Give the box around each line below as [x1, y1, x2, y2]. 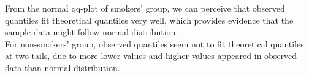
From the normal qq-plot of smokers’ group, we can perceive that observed [5, 2, 285, 14]
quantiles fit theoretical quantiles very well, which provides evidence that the [5, 13, 294, 26]
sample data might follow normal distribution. [5, 26, 178, 38]
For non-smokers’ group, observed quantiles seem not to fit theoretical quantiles [5, 37, 304, 50]
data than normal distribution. [5, 61, 120, 74]
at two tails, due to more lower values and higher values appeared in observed [5, 49, 297, 62]
